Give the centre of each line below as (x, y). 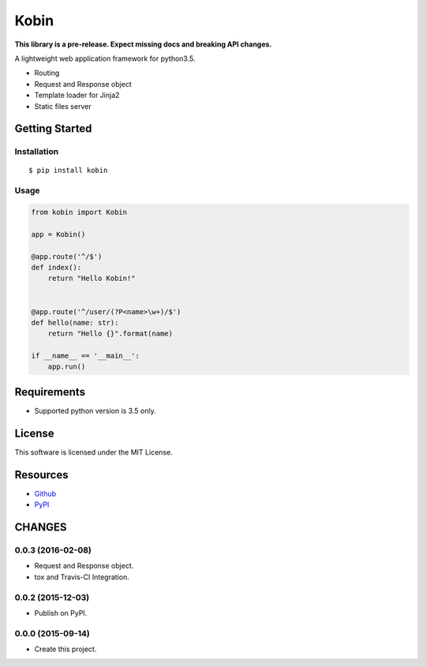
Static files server (63, 106)
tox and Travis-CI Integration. (82, 577)
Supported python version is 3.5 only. (95, 410)
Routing (47, 73)
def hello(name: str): (75, 322)
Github (45, 493)
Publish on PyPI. (61, 613)
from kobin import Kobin (79, 212)
